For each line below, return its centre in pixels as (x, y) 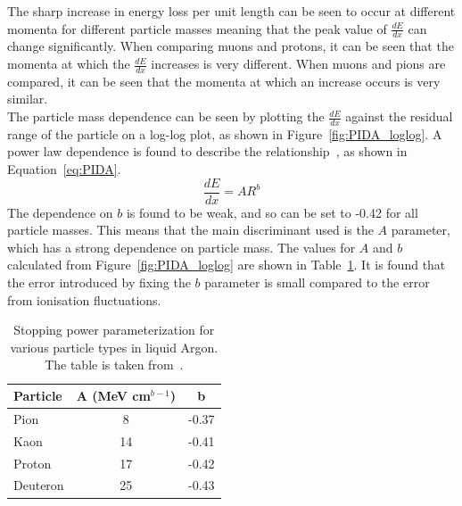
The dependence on (60, 212)
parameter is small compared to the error (317, 282)
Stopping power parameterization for (114, 330)
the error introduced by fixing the (99, 282)
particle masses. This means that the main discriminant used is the (190, 230)
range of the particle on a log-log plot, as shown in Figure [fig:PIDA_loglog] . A (225, 133)
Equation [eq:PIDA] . (64, 169)
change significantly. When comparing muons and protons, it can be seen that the (231, 46)
